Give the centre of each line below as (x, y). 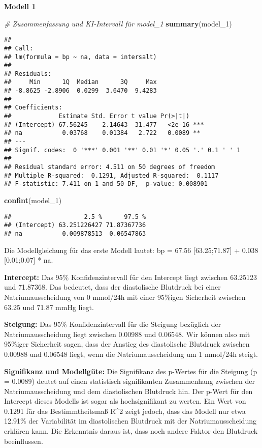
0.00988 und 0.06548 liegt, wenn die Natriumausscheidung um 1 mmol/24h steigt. (131, 354)
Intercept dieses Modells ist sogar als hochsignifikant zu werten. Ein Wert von (125, 401)
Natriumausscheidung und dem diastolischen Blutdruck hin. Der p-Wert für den (128, 391)
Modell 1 (20, 6)
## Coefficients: (33, 108)
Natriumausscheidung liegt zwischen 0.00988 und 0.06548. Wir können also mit (127, 334)
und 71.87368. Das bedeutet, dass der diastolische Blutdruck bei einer (112, 287)
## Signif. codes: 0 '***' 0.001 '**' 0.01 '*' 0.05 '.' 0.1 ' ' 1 (122, 150)
